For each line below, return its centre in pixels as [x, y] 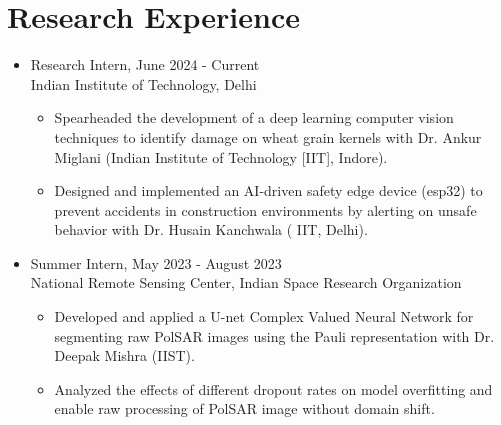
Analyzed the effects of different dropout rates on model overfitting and [273, 388]
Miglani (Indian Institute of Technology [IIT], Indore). [221, 156]
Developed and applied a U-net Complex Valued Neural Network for [264, 316]
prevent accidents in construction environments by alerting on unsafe [265, 209]
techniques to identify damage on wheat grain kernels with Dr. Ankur [268, 136]
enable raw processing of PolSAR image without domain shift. [244, 408]
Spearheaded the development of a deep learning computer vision [254, 117]
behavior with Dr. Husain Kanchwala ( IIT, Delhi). [211, 229]
